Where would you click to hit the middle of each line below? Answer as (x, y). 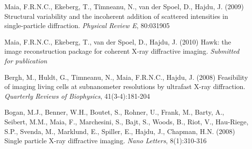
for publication (26, 60)
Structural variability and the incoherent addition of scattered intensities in (116, 16)
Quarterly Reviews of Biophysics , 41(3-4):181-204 (77, 96)
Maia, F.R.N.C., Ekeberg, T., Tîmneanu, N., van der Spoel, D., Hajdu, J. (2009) (124, 6)
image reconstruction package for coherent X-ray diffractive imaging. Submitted (122, 51)
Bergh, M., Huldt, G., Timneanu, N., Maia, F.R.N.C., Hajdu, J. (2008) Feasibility (126, 77)
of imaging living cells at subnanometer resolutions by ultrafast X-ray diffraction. (125, 86)
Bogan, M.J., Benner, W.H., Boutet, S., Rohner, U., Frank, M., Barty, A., (114, 112)
